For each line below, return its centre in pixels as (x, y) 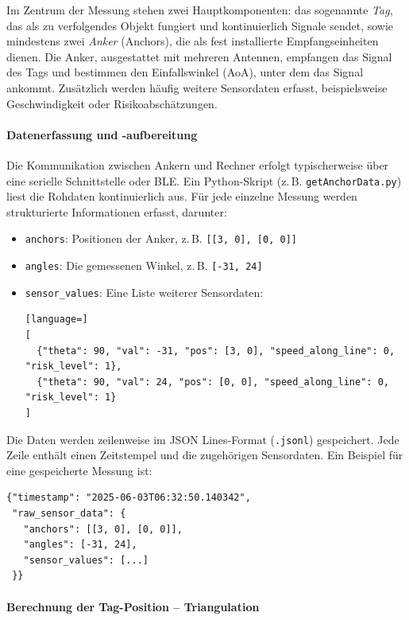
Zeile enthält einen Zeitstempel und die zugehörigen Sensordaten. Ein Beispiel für (205, 455)
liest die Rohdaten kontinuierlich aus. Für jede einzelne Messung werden (182, 196)
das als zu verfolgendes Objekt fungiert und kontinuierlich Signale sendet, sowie (200, 25)
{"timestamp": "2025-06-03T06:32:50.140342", (129, 498)
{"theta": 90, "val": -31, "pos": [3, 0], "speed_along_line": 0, (216, 351)
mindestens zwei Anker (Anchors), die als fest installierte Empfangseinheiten (193, 41)
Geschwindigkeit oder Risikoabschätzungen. (112, 103)
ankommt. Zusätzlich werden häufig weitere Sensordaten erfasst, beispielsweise (197, 87)
